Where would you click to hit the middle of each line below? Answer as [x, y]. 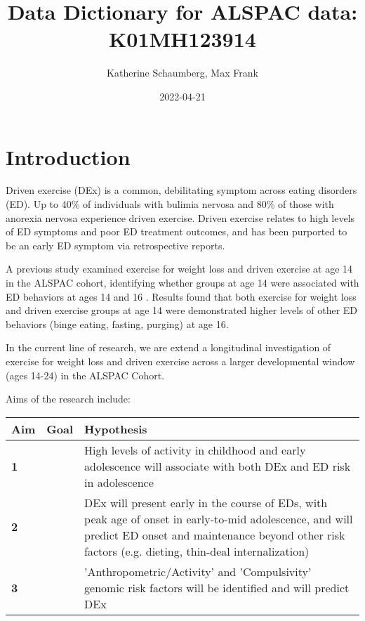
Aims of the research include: [68, 399]
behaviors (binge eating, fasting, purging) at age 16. [117, 323]
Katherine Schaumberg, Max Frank [182, 73]
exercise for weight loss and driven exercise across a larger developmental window [180, 361]
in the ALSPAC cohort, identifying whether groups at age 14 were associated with [182, 282]
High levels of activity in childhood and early [195, 450]
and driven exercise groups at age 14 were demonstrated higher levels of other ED [182, 310]
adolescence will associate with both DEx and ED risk [218, 466]
